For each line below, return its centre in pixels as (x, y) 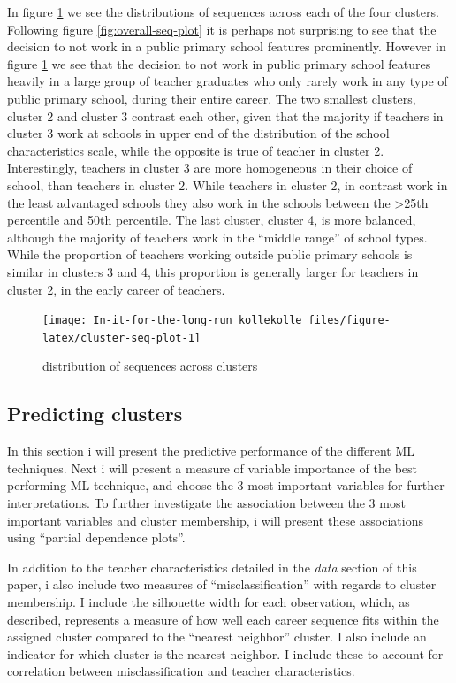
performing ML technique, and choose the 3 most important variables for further (226, 485)
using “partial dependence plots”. (96, 537)
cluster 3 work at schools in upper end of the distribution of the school (198, 133)
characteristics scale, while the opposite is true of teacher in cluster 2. (196, 150)
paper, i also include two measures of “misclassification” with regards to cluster (222, 584)
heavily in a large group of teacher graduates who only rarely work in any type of (228, 81)
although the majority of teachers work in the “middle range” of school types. (217, 237)
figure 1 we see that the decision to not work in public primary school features (219, 63)
